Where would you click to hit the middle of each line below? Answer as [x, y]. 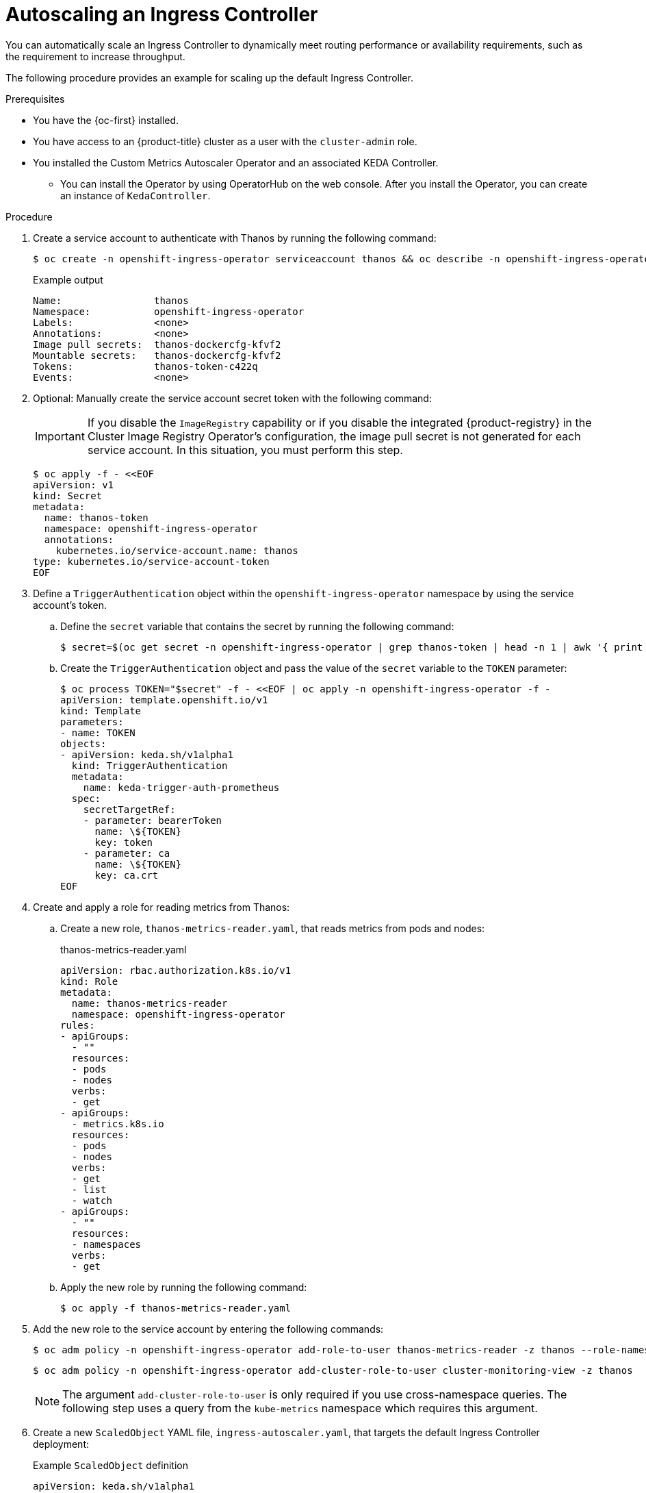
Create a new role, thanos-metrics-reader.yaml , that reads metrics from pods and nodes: [273, 928]
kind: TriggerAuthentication [150, 765]
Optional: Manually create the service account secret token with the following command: [232, 398]
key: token [124, 842]
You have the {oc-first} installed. [106, 120]
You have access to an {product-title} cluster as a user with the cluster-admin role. [225, 141]
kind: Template [101, 711]
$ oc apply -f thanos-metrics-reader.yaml [176, 1308]
